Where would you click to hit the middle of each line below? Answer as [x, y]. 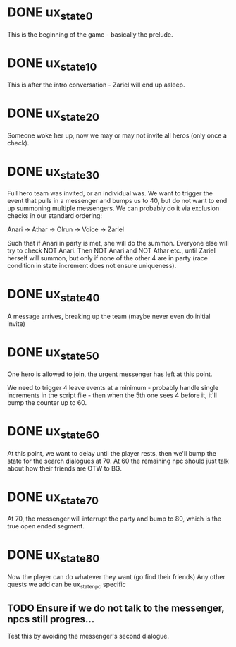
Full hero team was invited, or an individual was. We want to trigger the [110, 193]
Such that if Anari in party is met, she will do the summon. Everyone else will [118, 243]
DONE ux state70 [53, 498]
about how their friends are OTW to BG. [64, 468]
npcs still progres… [51, 619]
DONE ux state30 [54, 173]
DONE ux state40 [54, 295]
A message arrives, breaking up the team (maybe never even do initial [109, 316]
